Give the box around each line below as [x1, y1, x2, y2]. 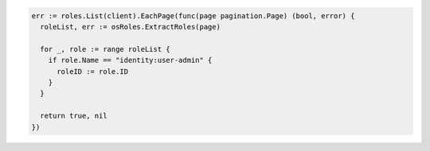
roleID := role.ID [57, 67, 129, 75]
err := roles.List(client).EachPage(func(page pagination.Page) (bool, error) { [31, 11, 355, 20]
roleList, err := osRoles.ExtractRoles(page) [40, 22, 221, 31]
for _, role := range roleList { [40, 45, 170, 53]
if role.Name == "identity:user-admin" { [48, 56, 213, 65]
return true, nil [40, 111, 107, 121]
